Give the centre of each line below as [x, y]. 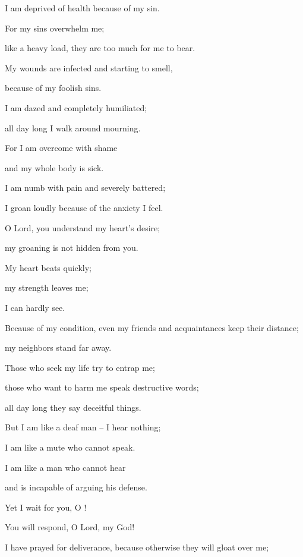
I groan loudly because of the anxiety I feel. [84, 207]
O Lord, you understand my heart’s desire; [83, 227]
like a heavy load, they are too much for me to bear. [100, 48]
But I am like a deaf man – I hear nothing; [83, 427]
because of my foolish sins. [53, 88]
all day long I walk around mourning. [73, 128]
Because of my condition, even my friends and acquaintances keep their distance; [152, 327]
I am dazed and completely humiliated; [76, 107]
